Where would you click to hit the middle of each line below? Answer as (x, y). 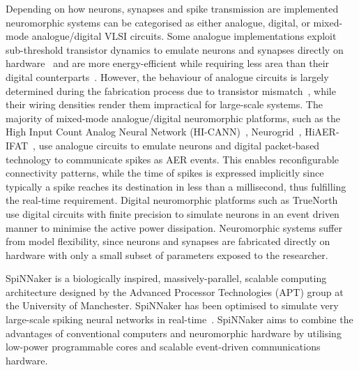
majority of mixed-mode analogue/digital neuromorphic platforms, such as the (173, 118)
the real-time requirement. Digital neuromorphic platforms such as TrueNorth (172, 200)
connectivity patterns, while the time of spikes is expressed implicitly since (165, 173)
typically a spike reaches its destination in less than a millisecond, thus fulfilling (176, 186)
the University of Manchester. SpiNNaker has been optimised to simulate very (172, 305)
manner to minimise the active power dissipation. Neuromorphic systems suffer (174, 227)
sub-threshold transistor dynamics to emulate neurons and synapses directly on (175, 49)
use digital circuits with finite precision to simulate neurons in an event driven (173, 213)
